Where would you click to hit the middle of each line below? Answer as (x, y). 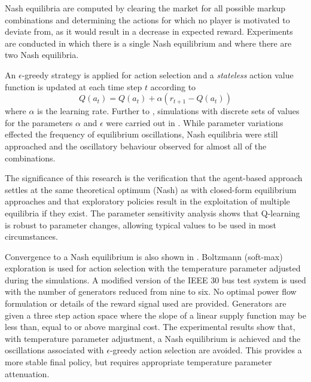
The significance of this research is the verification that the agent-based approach (154, 178)
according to (173, 86)
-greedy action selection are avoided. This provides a (206, 350)
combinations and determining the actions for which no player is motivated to (147, 19)
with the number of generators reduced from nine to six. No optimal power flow (151, 291)
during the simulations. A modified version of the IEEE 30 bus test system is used (155, 279)
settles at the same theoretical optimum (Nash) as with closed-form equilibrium (151, 189)
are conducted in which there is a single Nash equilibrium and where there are (148, 43)
